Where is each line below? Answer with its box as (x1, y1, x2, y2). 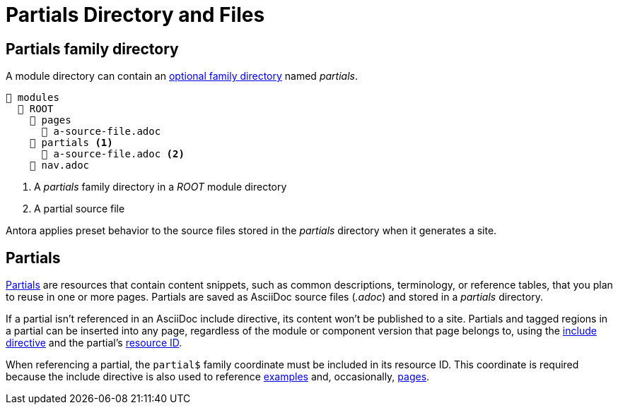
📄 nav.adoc (29, 159, 90, 171)
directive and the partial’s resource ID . (6, 337, 182, 349)
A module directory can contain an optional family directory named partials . (6, 70, 358, 83)
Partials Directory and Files (6, 3, 265, 27)
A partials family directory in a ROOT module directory (34, 181, 287, 193)
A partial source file (34, 203, 125, 215)
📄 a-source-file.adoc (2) (41, 148, 185, 160)
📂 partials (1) (29, 137, 113, 149)
